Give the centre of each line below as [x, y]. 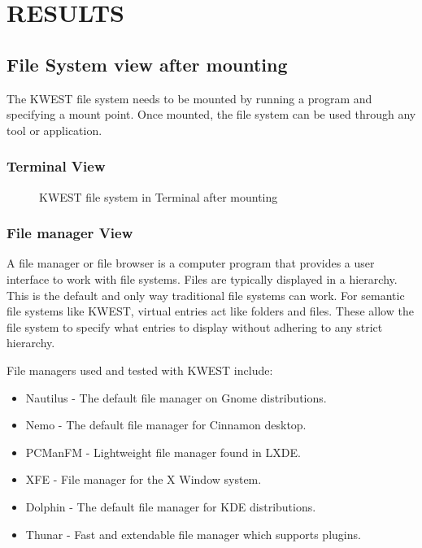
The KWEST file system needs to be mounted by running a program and [189, 98]
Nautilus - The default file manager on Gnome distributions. [176, 397]
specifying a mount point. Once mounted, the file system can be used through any [211, 114]
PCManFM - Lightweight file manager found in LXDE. [163, 452]
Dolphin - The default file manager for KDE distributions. [171, 506]
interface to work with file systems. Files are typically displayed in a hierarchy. [202, 278]
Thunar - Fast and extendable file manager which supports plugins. [193, 534]
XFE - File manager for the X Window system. [144, 479]
